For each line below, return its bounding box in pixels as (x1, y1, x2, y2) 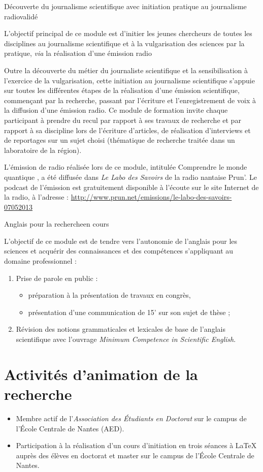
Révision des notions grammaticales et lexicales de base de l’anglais (16, 324, 225, 334)
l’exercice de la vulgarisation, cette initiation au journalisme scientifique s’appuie (4, 75, 255, 85)
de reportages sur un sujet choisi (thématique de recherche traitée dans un (4, 135, 235, 145)
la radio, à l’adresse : (4, 192, 69, 202)
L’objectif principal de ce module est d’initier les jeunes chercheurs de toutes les (4, 28, 252, 39)
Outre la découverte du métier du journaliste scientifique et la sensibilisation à (4, 65, 248, 75)
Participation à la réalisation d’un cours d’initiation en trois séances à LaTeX (16, 440, 257, 451)
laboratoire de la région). (4, 144, 82, 155)
